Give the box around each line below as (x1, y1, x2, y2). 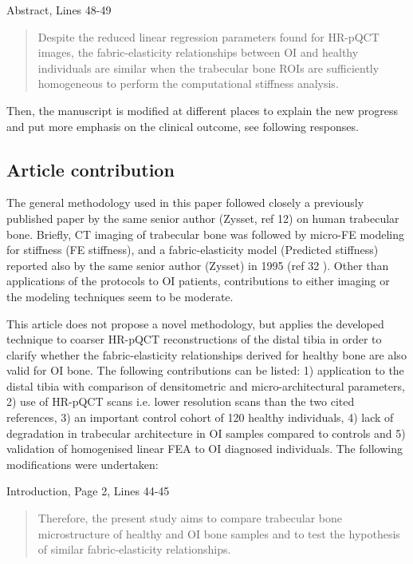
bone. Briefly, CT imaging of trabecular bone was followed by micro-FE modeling (6, 225, 404, 242)
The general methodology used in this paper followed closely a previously (6, 194, 364, 211)
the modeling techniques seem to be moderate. (6, 288, 234, 304)
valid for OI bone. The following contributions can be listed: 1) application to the (6, 362, 404, 379)
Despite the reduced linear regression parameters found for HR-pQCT (37, 28, 380, 45)
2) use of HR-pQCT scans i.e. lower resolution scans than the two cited (6, 393, 355, 410)
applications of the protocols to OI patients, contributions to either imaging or (6, 272, 390, 289)
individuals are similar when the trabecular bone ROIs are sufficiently (37, 59, 380, 76)
